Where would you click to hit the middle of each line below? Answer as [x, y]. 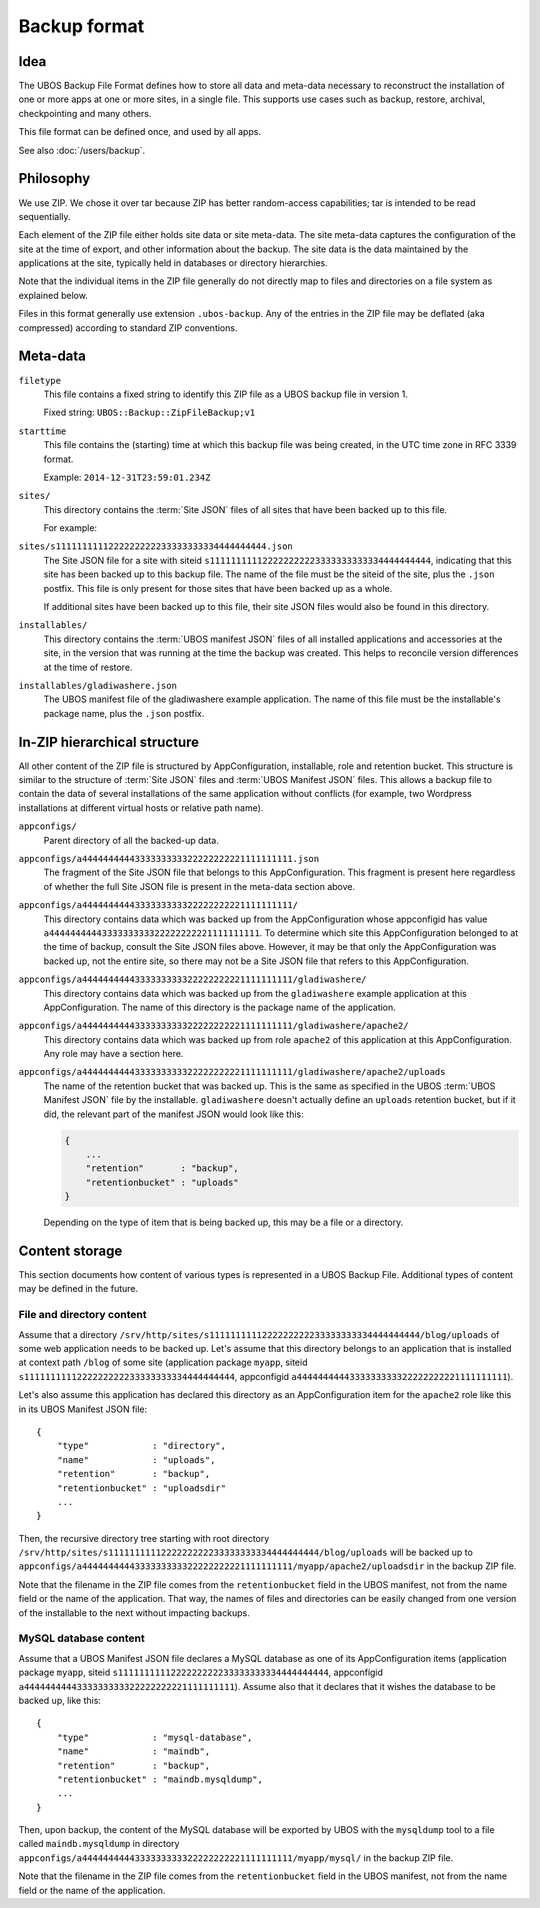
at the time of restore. [88, 667]
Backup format [81, 26]
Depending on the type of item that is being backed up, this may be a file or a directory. [223, 1222]
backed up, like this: [60, 1700]
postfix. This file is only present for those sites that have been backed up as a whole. [218, 588]
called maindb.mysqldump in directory [99, 1844]
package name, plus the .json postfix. [124, 713]
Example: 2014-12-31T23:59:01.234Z [127, 477]
